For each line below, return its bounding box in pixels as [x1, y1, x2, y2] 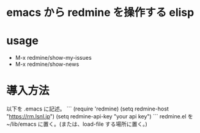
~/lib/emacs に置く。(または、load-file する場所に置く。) [6, 120, 148, 128]
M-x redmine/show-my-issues [15, 54, 92, 62]
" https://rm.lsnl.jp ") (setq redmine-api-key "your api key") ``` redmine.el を [6, 113, 194, 120]
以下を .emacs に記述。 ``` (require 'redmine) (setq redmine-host [6, 105, 169, 113]
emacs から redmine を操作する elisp [6, 5, 194, 20]
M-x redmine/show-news [15, 60, 80, 68]
